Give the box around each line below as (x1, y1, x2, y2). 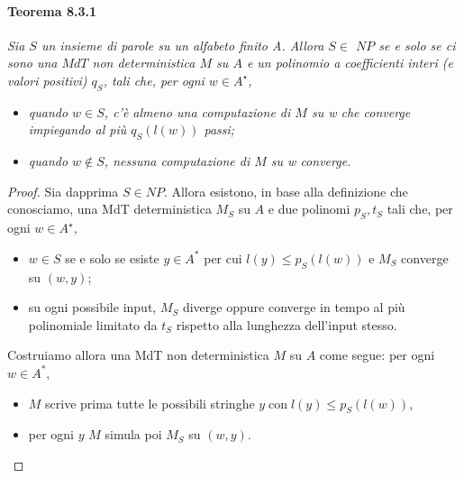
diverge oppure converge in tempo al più (182, 298, 405, 317)
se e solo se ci (378, 35, 456, 54)
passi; (204, 120, 235, 139)
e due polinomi (268, 199, 350, 218)
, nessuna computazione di (104, 152, 250, 170)
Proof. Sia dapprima (7, 181, 119, 200)
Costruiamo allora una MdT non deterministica (7, 345, 269, 364)
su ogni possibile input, (28, 298, 157, 317)
